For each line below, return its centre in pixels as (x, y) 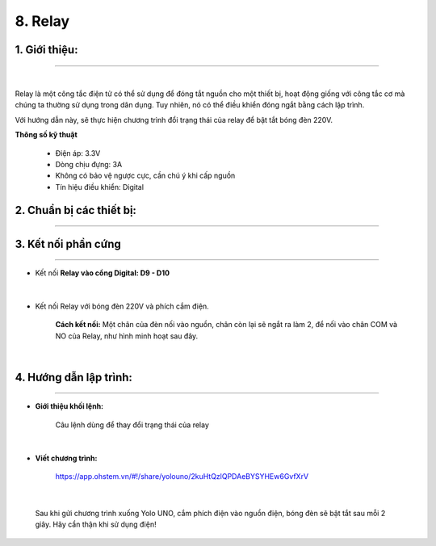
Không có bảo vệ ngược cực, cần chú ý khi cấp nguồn (145, 176)
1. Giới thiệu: (46, 50)
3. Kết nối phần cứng (68, 244)
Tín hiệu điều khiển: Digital (100, 187)
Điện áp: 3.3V (78, 153)
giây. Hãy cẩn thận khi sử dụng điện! (96, 524)
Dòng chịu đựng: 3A (89, 164)
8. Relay (42, 21)
